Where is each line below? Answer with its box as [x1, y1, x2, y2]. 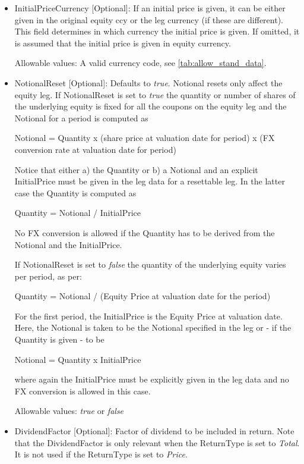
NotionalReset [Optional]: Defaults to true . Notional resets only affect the [14, 76, 283, 89]
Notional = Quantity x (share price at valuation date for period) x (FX [14, 131, 275, 144]
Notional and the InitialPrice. [14, 238, 122, 250]
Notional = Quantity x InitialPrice [14, 353, 141, 365]
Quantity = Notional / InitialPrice [14, 206, 141, 219]
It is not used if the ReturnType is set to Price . [14, 448, 188, 460]
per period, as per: [14, 269, 82, 282]
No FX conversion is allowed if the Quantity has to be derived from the [14, 226, 275, 239]
